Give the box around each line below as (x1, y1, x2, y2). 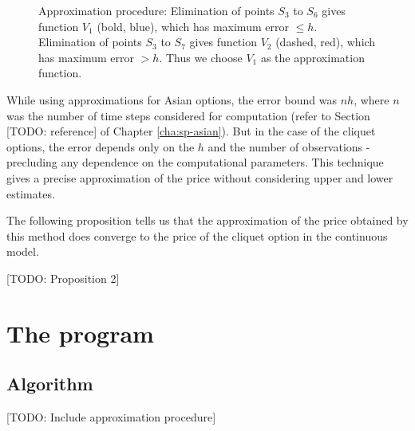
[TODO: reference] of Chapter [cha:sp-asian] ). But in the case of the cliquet (6, 123, 376, 139)
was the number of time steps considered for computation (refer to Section (6, 107, 370, 123)
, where (354, 91, 389, 108)
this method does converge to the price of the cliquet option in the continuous (6, 227, 388, 244)
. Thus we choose (159, 49, 243, 65)
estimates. (6, 185, 55, 202)
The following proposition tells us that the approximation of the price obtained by (6, 212, 409, 229)
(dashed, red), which (275, 33, 376, 50)
